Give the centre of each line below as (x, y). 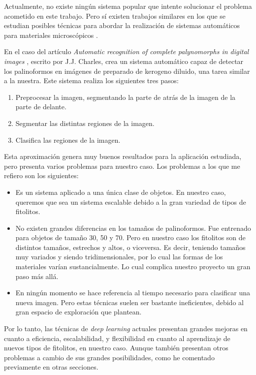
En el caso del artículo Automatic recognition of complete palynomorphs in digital (127, 51)
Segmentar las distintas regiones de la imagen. (85, 123)
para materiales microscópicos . (51, 35)
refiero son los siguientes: (41, 175)
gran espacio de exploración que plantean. (79, 312)
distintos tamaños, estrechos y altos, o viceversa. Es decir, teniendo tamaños (130, 247)
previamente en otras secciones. (51, 367)
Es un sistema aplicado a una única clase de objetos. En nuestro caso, (121, 192)
